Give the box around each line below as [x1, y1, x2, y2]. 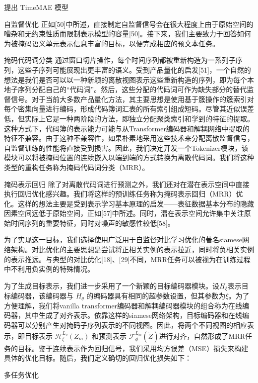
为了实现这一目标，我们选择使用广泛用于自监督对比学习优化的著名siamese [4, 234, 243, 245]
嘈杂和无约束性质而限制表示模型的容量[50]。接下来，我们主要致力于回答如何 [4, 28, 251, 39]
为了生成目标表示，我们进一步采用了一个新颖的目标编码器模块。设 [4, 280, 219, 290]
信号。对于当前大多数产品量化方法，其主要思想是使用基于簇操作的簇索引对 [10, 94, 254, 104]
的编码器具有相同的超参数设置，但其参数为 [86, 290, 226, 301]
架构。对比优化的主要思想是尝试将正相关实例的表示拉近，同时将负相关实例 [10, 244, 254, 255]
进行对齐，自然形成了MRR [159, 330, 246, 341]
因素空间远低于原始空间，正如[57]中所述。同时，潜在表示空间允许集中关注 [4, 208, 244, 218]
